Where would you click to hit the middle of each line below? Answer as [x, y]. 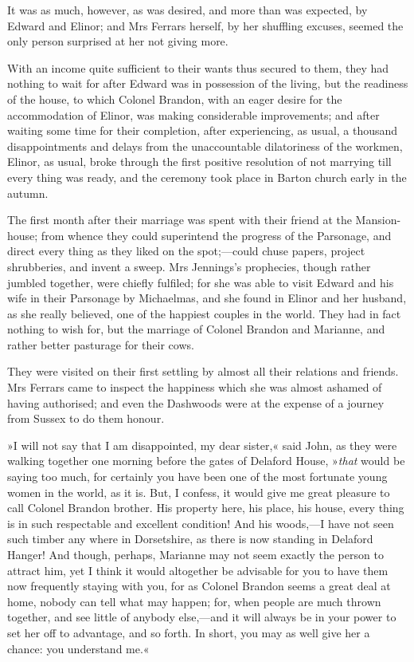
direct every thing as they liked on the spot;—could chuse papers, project [186, 251]
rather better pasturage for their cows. [101, 344]
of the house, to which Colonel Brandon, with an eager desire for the [175, 99]
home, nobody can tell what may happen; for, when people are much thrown [194, 601]
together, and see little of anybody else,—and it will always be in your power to [202, 617]
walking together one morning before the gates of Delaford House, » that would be [206, 461]
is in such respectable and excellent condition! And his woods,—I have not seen [201, 523]
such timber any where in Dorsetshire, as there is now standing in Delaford [190, 539]
